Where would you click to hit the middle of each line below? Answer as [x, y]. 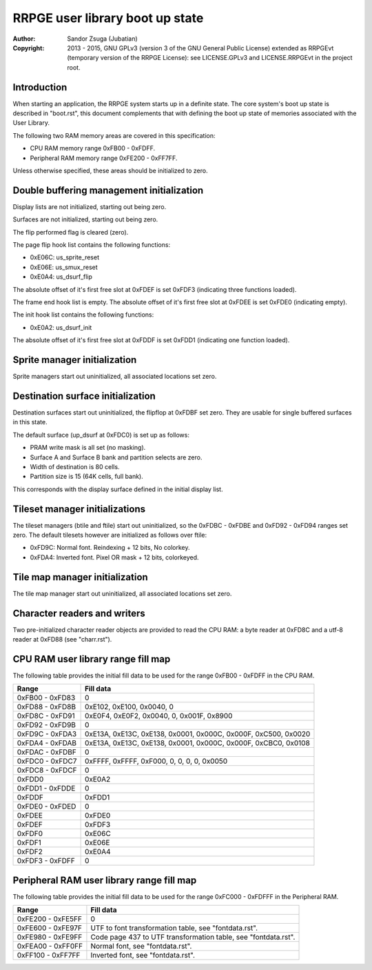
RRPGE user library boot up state [108, 18]
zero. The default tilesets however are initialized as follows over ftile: [110, 535]
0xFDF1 [29, 843]
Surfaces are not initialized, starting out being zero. [85, 219]
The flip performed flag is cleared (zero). [71, 232]
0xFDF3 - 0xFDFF [46, 861]
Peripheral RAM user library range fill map [105, 880]
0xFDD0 [30, 780]
